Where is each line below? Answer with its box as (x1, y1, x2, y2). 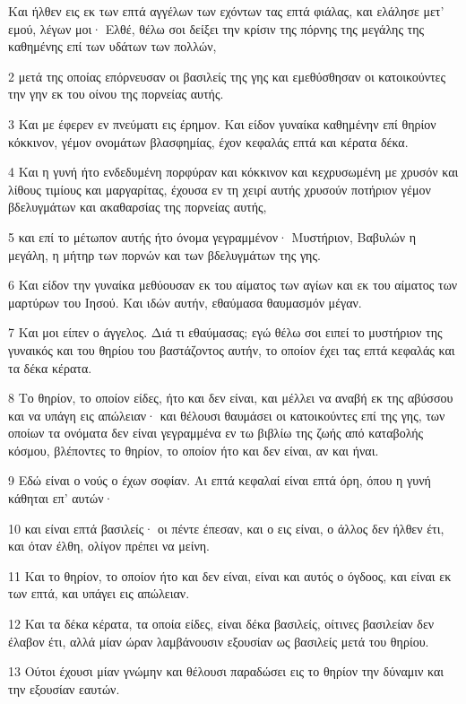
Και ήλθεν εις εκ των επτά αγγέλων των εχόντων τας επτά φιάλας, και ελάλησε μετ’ (8, 2, 444, 20)
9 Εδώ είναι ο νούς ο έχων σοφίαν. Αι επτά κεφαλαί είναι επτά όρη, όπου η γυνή (8, 471, 431, 490)
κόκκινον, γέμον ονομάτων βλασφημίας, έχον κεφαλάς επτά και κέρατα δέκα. (8, 132, 409, 151)
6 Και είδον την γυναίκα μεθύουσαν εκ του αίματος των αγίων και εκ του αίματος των (8, 275, 458, 294)
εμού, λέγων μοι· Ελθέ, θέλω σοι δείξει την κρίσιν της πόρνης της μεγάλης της (8, 19, 425, 38)
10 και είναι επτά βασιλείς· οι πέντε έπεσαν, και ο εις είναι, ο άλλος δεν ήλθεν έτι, (8, 518, 444, 537)
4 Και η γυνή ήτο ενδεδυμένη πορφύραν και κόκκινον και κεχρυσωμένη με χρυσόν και (8, 162, 459, 181)
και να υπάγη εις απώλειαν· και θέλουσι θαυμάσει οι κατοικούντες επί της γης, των (8, 405, 445, 424)
